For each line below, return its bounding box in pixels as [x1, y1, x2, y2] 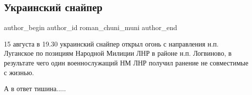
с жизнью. [4, 67, 34, 77]
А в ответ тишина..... [4, 83, 66, 94]
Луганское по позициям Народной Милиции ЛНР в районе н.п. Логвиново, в [4, 48, 232, 58]
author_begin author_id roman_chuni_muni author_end [4, 22, 177, 32]
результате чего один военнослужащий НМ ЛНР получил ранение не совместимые [4, 57, 249, 67]
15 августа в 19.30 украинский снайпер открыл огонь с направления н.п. [4, 38, 219, 48]
